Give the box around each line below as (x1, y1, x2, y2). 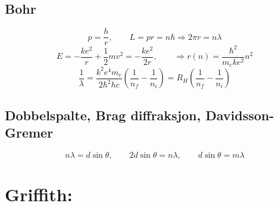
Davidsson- (205, 105, 274, 124)
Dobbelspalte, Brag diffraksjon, (5, 105, 201, 124)
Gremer (5, 123, 54, 142)
